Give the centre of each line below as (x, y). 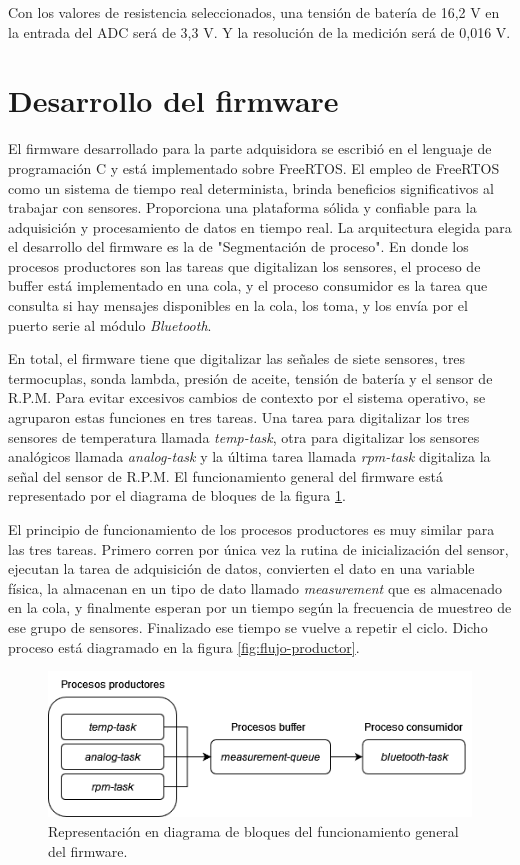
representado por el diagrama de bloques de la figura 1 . (177, 495)
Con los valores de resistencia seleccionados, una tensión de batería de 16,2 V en (254, 12)
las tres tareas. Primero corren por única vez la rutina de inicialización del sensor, (258, 548)
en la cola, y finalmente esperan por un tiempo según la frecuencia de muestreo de (260, 607)
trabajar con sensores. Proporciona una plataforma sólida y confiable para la (242, 207)
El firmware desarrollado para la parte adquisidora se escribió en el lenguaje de (250, 148)
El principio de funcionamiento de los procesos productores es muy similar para (251, 529)
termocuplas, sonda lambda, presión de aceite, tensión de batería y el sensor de (250, 377)
